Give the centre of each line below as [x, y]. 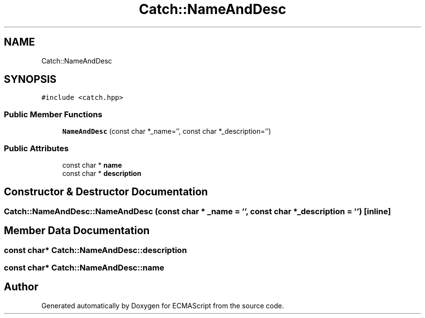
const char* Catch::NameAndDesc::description [96, 250]
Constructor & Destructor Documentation [106, 192]
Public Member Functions [53, 114]
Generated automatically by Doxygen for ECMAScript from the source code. [163, 305]
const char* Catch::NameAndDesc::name [84, 268]
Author [21, 287]
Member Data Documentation [77, 231]
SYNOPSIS [30, 79]
